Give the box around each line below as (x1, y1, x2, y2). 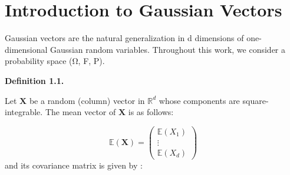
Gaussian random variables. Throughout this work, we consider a (50, 43, 285, 55)
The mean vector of (45, 106, 116, 118)
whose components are (159, 94, 240, 106)
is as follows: (128, 106, 174, 118)
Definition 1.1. (5, 74, 64, 86)
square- (242, 94, 269, 106)
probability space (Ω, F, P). (5, 55, 105, 67)
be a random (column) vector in (29, 94, 145, 106)
